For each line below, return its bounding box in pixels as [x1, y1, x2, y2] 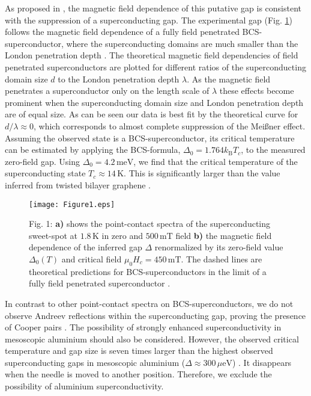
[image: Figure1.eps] [29, 200, 115, 209]
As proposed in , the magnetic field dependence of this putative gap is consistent [5, 2, 302, 14]
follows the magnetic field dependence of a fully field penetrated [5, 25, 240, 38]
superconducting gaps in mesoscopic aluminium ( [5, 356, 186, 368]
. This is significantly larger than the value [124, 167, 280, 179]
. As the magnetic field [187, 72, 271, 85]
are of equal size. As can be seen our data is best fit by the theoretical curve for [5, 108, 298, 120]
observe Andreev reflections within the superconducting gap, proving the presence [5, 309, 306, 321]
